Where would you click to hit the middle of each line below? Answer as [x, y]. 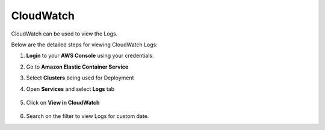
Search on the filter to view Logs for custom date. [88, 116]
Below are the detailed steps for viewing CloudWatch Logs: [84, 45]
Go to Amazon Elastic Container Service [77, 67]
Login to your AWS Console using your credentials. [90, 56]
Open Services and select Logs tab [70, 89]
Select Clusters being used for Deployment [80, 78]
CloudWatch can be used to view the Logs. [64, 34]
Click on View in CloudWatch [63, 102]
